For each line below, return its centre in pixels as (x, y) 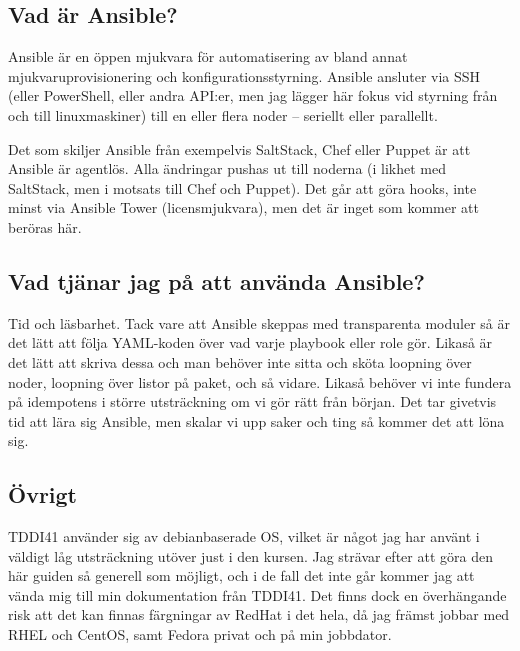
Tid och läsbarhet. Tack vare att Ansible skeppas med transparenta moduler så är (259, 322)
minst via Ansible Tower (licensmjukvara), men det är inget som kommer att (243, 207)
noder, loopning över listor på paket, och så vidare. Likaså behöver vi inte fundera (260, 381)
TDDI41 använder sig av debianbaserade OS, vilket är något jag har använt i (244, 536)
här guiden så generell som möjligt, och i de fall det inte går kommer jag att (241, 575)
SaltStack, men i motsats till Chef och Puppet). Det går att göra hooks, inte (242, 187)
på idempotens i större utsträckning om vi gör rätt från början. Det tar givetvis (252, 401)
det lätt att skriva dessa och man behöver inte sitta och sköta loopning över (240, 361)
